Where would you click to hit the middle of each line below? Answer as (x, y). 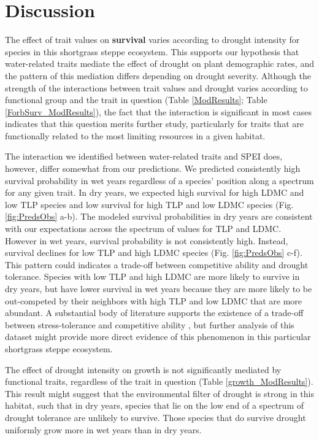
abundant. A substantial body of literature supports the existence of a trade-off (154, 313)
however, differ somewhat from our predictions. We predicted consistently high (153, 168)
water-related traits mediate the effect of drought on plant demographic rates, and (159, 64)
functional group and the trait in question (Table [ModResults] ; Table (136, 100)
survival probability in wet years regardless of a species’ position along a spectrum (159, 180)
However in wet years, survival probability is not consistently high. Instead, (147, 240)
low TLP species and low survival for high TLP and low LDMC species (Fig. (149, 204)
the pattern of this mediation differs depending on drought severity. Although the (158, 75)
